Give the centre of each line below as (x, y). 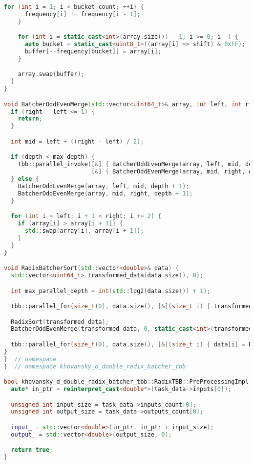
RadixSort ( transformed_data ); (60, 322)
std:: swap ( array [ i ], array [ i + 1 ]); (84, 231)
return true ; (32, 450)
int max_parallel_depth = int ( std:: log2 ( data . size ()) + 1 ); (111, 291)
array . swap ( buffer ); (51, 74)
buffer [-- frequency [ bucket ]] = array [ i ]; (93, 52)
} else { (25, 179)
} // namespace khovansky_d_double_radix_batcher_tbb (95, 366)
